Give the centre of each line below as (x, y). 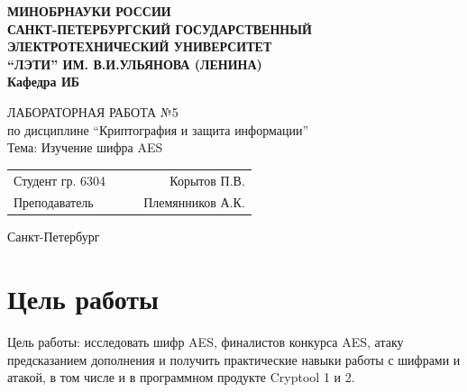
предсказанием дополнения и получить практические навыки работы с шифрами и (234, 359)
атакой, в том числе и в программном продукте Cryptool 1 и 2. (181, 377)
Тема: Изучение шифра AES (85, 147)
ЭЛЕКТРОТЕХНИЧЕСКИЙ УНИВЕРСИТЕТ (140, 46)
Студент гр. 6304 (60, 180)
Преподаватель (54, 202)
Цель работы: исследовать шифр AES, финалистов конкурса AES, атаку (206, 342)
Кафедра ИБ (44, 82)
